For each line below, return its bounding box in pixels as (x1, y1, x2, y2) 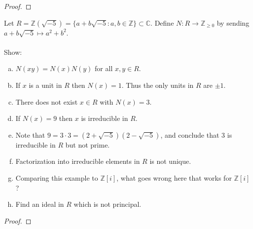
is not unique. (149, 156, 191, 166)
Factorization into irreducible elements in (15, 156, 140, 166)
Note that (15, 129, 45, 140)
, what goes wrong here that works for (116, 172, 232, 183)
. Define (150, 17, 174, 28)
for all (95, 63, 113, 74)
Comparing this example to (15, 172, 98, 183)
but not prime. (65, 139, 110, 150)
